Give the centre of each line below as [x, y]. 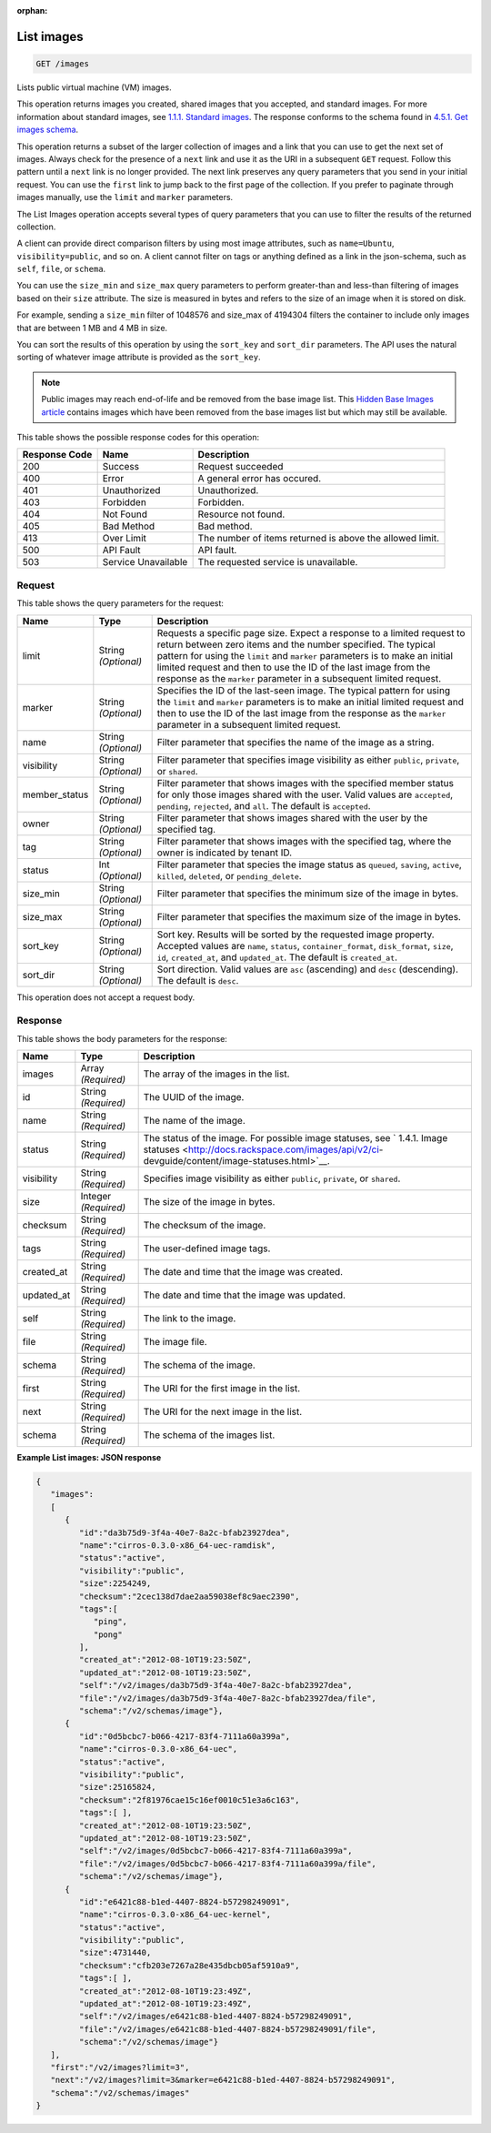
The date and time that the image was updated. [244, 1295]
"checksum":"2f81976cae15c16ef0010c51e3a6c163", [189, 1800]
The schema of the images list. [209, 1435]
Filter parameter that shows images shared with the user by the [292, 817]
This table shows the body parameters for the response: [122, 1038]
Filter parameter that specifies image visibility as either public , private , [308, 760]
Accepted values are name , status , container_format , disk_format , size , [305, 945]
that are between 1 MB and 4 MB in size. [92, 328]
